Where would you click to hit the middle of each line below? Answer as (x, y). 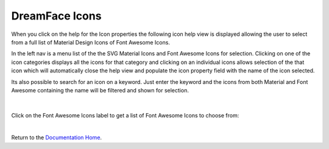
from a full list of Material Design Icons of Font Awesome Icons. (91, 42)
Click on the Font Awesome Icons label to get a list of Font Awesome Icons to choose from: (125, 115)
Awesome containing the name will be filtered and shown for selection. (100, 90)
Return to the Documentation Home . (57, 137)
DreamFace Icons (56, 16)
